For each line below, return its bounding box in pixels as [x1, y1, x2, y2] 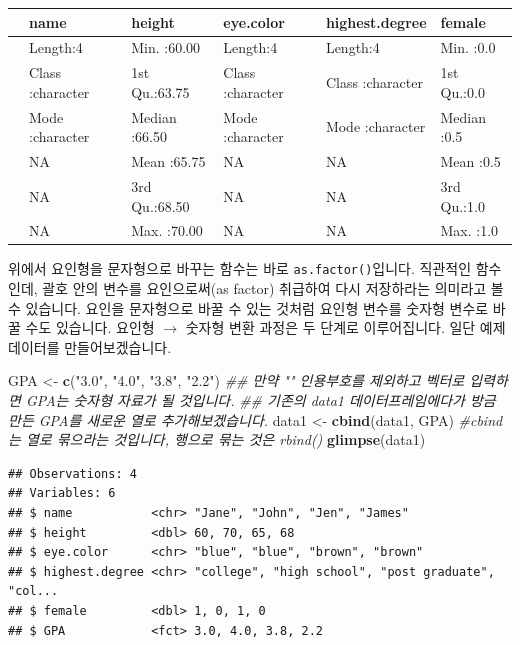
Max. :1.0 [440, 220, 499, 241]
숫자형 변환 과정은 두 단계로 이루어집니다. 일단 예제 [185, 317, 506, 338]
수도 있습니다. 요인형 [25, 317, 155, 338]
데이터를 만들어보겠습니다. [8, 336, 172, 357]
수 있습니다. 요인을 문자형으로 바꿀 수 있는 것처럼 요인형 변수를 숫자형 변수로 [8, 297, 489, 318]
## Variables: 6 [8, 486, 116, 501]
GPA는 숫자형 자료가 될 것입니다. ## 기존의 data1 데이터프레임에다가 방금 [25, 390, 496, 411]
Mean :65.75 [131, 151, 206, 172]
